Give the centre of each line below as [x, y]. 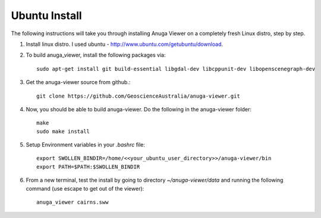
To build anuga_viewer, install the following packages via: [96, 55]
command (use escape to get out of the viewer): [85, 188]
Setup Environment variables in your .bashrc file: [86, 145]
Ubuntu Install [47, 15]
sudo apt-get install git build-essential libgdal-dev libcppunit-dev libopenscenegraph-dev [176, 69]
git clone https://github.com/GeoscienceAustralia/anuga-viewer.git [138, 96]
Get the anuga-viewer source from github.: [78, 82]
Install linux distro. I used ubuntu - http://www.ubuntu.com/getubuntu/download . [125, 44]
